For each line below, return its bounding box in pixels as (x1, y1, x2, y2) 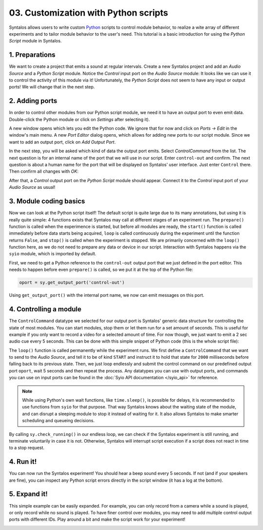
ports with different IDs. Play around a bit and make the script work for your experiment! (9, 516, 186, 522)
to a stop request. (9, 445, 45, 451)
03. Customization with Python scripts (9, 7, 168, 18)
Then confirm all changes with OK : (9, 168, 79, 174)
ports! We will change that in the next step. (9, 84, 95, 90)
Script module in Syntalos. (9, 38, 62, 44)
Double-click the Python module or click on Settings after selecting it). (9, 116, 150, 122)
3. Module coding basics (9, 197, 85, 205)
